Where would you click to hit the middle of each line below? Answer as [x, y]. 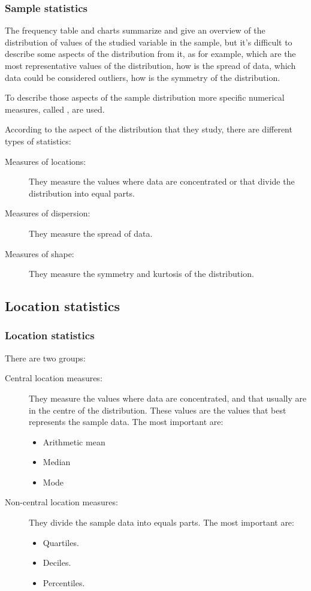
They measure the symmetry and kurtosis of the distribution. [141, 274]
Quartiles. [61, 542]
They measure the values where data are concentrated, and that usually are [168, 398]
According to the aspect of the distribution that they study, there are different [149, 129]
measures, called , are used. [55, 109]
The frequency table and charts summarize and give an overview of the [135, 30]
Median [57, 462]
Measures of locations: [46, 161]
